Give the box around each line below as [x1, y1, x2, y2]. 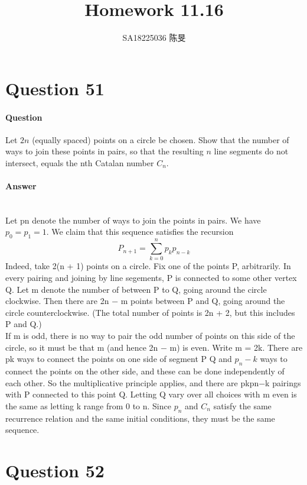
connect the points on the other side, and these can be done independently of [5, 364, 285, 377]
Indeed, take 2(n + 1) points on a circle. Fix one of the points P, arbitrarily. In [5, 260, 291, 272]
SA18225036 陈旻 [122, 31, 186, 44]
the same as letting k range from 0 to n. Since [5, 399, 171, 412]
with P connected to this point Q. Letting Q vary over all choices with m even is [5, 388, 297, 400]
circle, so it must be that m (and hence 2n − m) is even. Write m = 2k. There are [5, 341, 303, 353]
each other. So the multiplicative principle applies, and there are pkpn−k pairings [5, 376, 301, 389]
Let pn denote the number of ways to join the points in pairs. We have [5, 214, 261, 226]
